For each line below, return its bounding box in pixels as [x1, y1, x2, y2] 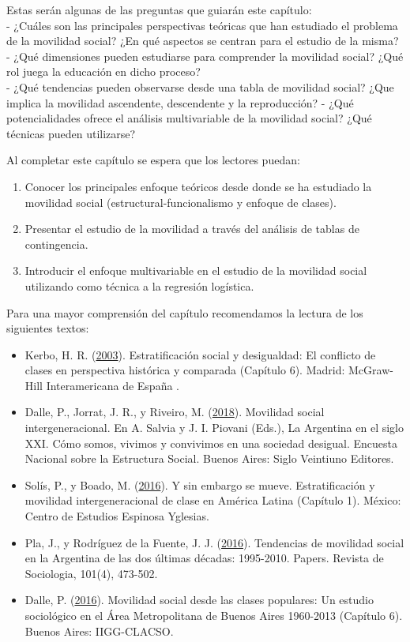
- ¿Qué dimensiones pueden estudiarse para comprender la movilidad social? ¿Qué [6, 47, 404, 64]
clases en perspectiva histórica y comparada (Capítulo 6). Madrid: [24, 362, 345, 378]
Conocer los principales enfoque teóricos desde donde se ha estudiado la [24, 178, 372, 194]
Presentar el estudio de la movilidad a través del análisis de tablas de [24, 220, 359, 237]
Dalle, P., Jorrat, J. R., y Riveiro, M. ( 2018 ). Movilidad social [24, 404, 325, 420]
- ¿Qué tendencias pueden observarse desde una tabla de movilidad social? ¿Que [6, 78, 394, 95]
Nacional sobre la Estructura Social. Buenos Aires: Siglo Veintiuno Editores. [24, 450, 394, 467]
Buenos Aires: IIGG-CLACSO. [24, 622, 174, 639]
